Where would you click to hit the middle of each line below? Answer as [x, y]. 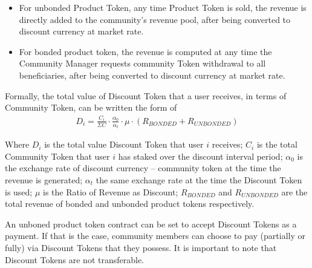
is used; [19, 191]
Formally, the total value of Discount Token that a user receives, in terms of [146, 95]
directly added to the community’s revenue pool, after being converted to [155, 19]
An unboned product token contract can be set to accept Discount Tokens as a [151, 224]
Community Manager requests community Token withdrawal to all [142, 63]
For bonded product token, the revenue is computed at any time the [145, 51]
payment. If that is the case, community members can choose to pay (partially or [155, 236]
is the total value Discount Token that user [124, 144]
